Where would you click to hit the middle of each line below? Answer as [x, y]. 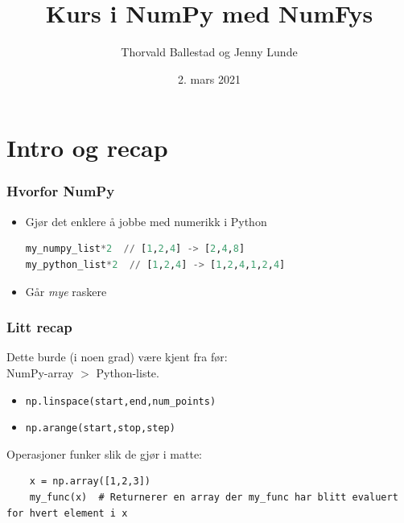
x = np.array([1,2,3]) [90, 482]
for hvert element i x [67, 513]
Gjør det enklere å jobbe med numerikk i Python [146, 221]
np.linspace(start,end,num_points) [121, 401]
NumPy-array [40, 372]
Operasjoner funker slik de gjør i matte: [104, 453]
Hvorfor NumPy [61, 191]
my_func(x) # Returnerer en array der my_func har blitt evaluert [214, 497]
